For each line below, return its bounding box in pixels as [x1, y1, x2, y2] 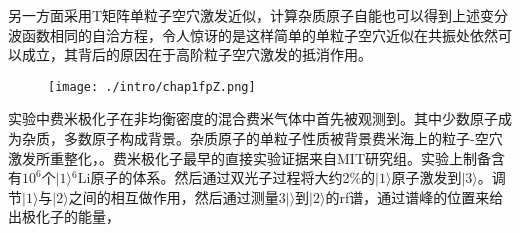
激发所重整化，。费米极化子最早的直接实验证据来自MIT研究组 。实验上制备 [8, 147, 491, 168]
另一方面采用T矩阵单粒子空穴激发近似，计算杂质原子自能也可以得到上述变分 [8, 5, 509, 25]
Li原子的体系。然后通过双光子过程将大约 [77, 167, 343, 188]
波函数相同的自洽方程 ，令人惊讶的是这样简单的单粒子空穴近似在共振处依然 [8, 24, 498, 45]
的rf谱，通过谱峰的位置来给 [325, 186, 504, 207]
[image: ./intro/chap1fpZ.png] [48, 79, 256, 94]
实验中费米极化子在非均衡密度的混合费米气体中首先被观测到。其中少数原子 [8, 108, 498, 129]
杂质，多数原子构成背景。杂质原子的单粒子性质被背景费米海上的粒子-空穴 [21, 128, 503, 149]
